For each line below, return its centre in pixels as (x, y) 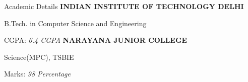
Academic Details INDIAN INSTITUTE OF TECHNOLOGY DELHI (124, 6)
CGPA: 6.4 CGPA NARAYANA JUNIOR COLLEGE (96, 40)
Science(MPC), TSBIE (39, 57)
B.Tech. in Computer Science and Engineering (75, 23)
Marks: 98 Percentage (37, 74)
